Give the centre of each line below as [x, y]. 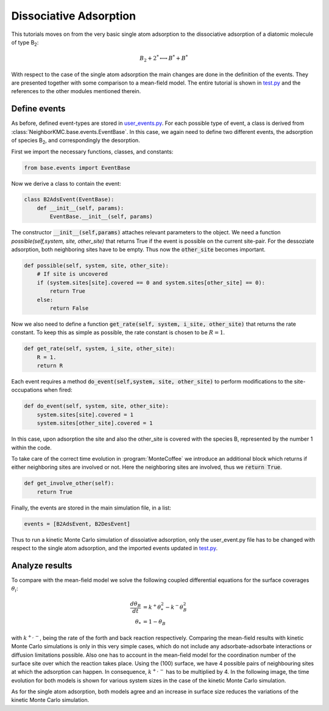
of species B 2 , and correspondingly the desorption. [76, 141]
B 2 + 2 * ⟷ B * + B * [164, 58]
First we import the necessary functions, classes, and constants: [92, 152]
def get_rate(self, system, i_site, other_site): [100, 349]
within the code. [31, 447]
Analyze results [42, 565]
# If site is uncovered [72, 274]
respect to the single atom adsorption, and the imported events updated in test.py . [115, 548]
